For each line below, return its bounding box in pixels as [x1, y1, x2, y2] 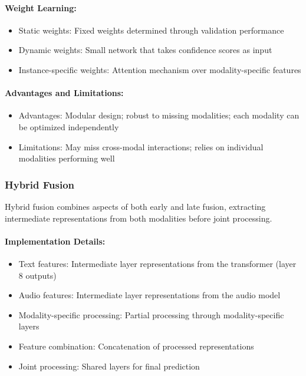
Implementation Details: [5, 235, 106, 247]
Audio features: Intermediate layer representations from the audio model [18, 289, 281, 301]
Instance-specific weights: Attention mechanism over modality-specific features [18, 63, 301, 75]
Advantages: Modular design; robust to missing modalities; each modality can [18, 109, 300, 121]
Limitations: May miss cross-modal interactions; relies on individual [18, 140, 264, 153]
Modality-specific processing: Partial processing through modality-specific [18, 308, 284, 321]
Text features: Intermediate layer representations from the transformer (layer [18, 257, 297, 269]
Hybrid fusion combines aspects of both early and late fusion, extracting [5, 200, 266, 212]
